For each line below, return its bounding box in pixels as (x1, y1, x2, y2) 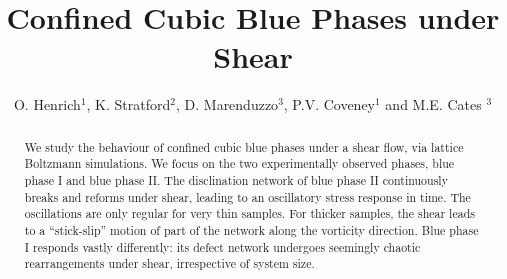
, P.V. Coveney (283, 94, 376, 115)
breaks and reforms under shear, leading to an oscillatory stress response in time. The (24, 188, 471, 205)
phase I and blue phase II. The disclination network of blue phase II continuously (24, 172, 448, 189)
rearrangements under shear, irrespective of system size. (24, 255, 315, 272)
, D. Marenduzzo (175, 94, 279, 115)
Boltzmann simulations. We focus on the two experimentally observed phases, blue (24, 155, 455, 172)
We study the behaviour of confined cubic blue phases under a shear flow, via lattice (24, 138, 464, 155)
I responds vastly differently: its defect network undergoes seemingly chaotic (24, 238, 421, 255)
